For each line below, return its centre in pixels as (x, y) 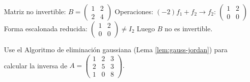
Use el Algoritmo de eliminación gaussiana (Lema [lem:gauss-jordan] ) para (116, 49)
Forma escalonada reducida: (46, 28)
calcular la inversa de (36, 65)
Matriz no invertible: (35, 11)
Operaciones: (134, 11)
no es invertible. (189, 28)
